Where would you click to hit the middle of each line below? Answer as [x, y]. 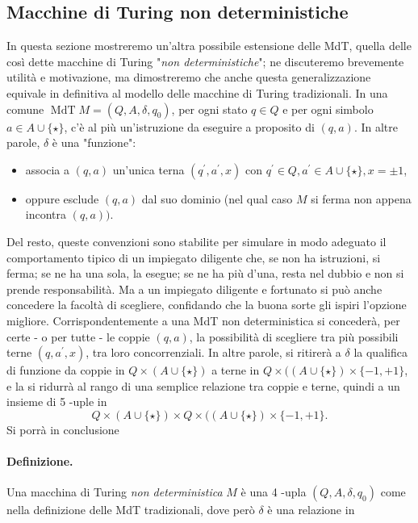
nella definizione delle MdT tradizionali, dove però [131, 510]
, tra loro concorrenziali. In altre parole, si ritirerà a [213, 352]
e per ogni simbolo [328, 109]
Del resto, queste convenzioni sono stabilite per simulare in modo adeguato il [196, 241]
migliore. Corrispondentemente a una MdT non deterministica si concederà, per [203, 320]
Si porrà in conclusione [63, 429]
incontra [46, 214]
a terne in [236, 370]
